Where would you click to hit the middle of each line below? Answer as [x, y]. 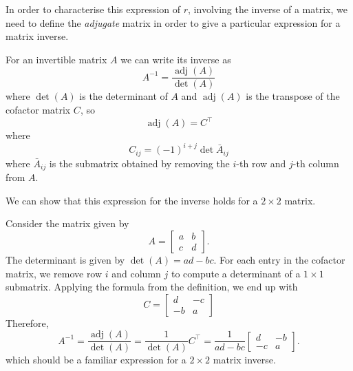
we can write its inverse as [176, 59]
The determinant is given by [65, 259]
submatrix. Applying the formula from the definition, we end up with [152, 287]
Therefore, [27, 322]
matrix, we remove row [54, 273]
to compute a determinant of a [236, 273]
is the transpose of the [293, 96]
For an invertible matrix [56, 59]
